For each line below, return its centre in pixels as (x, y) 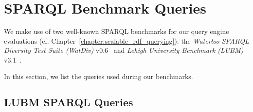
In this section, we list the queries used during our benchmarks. (99, 76)
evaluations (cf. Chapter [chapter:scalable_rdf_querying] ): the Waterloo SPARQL (126, 40)
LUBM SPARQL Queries (69, 102)
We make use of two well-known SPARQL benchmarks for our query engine (117, 31)
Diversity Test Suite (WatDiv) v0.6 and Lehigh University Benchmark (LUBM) (124, 50)
